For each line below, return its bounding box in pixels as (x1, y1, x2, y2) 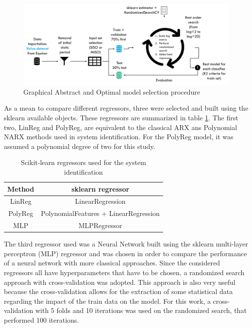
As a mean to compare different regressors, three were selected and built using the (4, 103, 249, 113)
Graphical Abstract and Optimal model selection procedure (23, 86, 201, 97)
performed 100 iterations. (4, 315, 79, 325)
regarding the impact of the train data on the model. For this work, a (4, 295, 211, 306)
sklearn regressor (71, 183, 130, 194)
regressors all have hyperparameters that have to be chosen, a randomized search (4, 267, 245, 278)
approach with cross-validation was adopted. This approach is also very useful (4, 277, 235, 287)
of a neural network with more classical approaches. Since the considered (4, 258, 220, 268)
